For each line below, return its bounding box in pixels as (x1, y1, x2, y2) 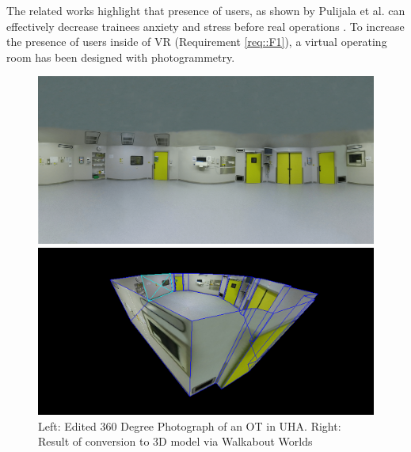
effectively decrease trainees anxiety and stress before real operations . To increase (6, 17, 405, 34)
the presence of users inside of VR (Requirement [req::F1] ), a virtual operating (6, 33, 387, 50)
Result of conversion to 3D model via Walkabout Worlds (38, 433, 313, 450)
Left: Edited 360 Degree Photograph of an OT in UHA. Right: (38, 417, 341, 434)
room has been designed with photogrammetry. (6, 48, 235, 65)
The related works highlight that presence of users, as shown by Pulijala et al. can (6, 2, 405, 18)
